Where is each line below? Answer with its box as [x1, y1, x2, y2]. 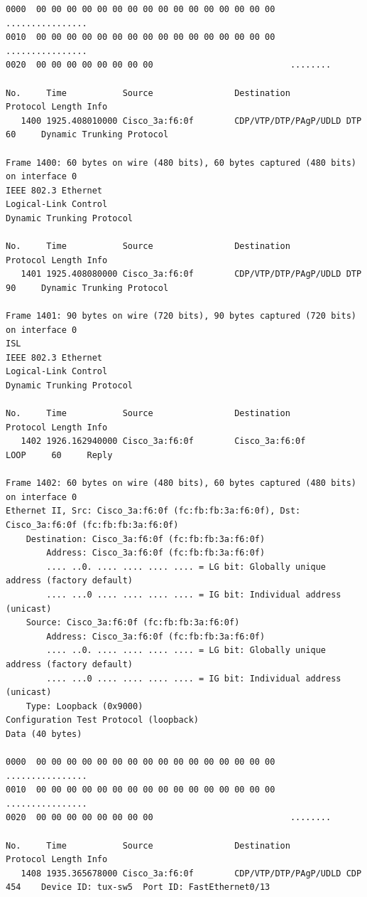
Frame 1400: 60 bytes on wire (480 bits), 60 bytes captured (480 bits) [6, 157, 356, 168]
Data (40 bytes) [6, 728, 82, 739]
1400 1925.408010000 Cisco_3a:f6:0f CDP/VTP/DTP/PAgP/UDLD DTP [21, 115, 362, 126]
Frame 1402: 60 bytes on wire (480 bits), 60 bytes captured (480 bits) [6, 478, 356, 489]
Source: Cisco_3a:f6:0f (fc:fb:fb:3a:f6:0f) [26, 617, 240, 628]
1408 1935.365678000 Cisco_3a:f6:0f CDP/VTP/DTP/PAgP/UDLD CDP [21, 868, 362, 879]
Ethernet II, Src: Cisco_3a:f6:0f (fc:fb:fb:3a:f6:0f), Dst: [6, 506, 301, 516]
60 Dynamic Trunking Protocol [6, 129, 169, 140]
